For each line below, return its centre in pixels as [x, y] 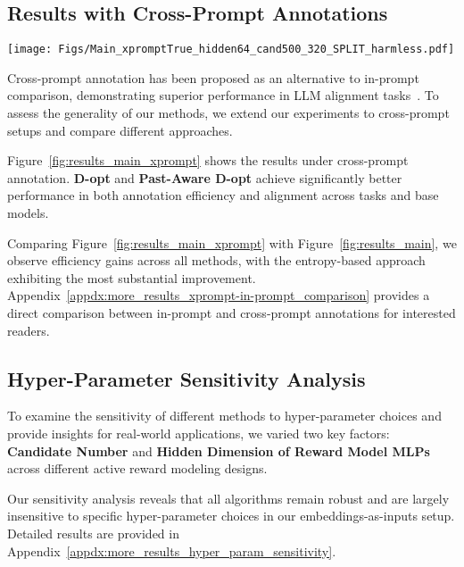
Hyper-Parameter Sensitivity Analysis [186, 378]
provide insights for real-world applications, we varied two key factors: [199, 433]
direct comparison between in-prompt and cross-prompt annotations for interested [232, 312]
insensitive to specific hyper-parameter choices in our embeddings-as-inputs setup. [231, 516]
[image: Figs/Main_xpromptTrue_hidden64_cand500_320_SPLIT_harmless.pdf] [231, 50]
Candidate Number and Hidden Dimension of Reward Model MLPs [219, 450]
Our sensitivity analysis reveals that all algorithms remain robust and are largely [228, 498]
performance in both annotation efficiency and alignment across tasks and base [223, 195]
